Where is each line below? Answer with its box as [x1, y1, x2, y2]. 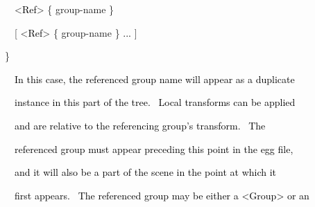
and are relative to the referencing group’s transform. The [14, 118, 266, 132]
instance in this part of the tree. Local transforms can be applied [14, 95, 296, 109]
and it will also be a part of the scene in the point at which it [14, 165, 277, 179]
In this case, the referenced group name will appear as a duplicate [14, 71, 295, 86]
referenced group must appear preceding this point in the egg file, [14, 141, 293, 156]
